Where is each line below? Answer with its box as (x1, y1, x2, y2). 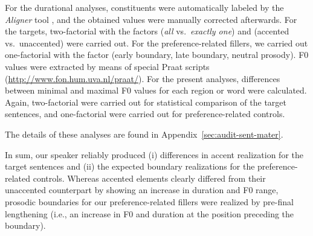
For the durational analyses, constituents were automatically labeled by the (5, 1, 284, 13)
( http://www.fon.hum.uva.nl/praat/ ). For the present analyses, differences (5, 72, 280, 85)
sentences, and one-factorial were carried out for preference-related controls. (5, 107, 285, 120)
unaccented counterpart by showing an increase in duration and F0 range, (5, 183, 279, 196)
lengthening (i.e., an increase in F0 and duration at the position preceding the (5, 207, 294, 220)
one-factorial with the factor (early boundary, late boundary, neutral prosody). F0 (5, 48, 309, 61)
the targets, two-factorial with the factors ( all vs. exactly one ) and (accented (5, 25, 289, 37)
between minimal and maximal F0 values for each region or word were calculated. (5, 84, 307, 97)
